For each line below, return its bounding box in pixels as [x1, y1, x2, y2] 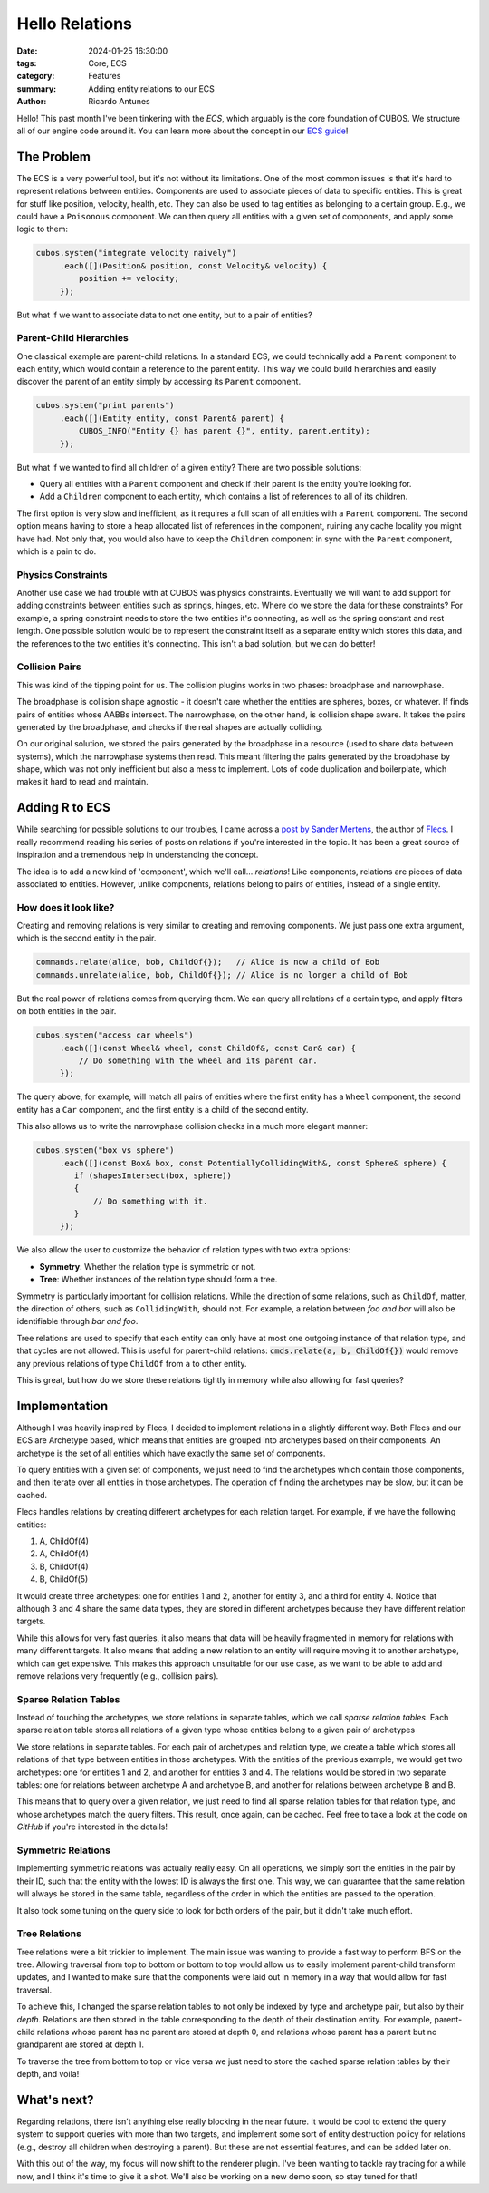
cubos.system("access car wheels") [35, 1030, 194, 1040]
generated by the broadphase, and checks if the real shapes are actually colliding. [16, 721, 323, 732]
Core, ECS [88, 57, 127, 68]
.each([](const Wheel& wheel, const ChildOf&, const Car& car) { [59, 1043, 357, 1053]
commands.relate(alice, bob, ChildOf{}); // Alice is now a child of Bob [35, 957, 380, 968]
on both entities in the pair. [16, 1006, 117, 1017]
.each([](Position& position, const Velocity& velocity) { [59, 260, 328, 271]
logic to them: [16, 223, 68, 235]
